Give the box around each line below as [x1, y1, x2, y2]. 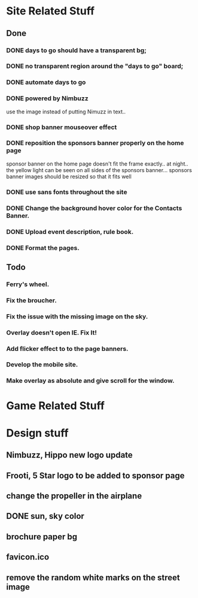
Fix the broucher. [6, 296, 57, 304]
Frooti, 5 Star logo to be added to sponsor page [6, 470, 185, 480]
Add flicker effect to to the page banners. [6, 344, 129, 353]
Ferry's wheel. [6, 280, 50, 289]
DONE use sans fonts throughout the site [6, 188, 127, 196]
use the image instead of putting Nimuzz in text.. [6, 108, 126, 115]
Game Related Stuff [6, 399, 105, 412]
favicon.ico [6, 552, 50, 562]
